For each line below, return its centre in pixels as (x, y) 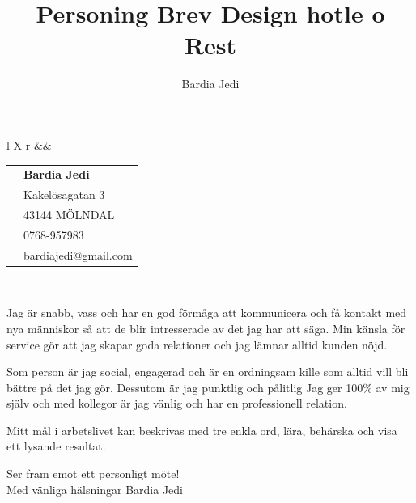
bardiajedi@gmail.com (78, 254)
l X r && (29, 144)
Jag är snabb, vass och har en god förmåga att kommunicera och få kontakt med (207, 313)
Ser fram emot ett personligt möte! (93, 473)
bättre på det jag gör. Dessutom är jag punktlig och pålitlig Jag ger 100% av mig (208, 387)
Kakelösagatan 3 (64, 194)
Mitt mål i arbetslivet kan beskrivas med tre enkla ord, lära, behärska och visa (202, 430)
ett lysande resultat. (56, 446)
